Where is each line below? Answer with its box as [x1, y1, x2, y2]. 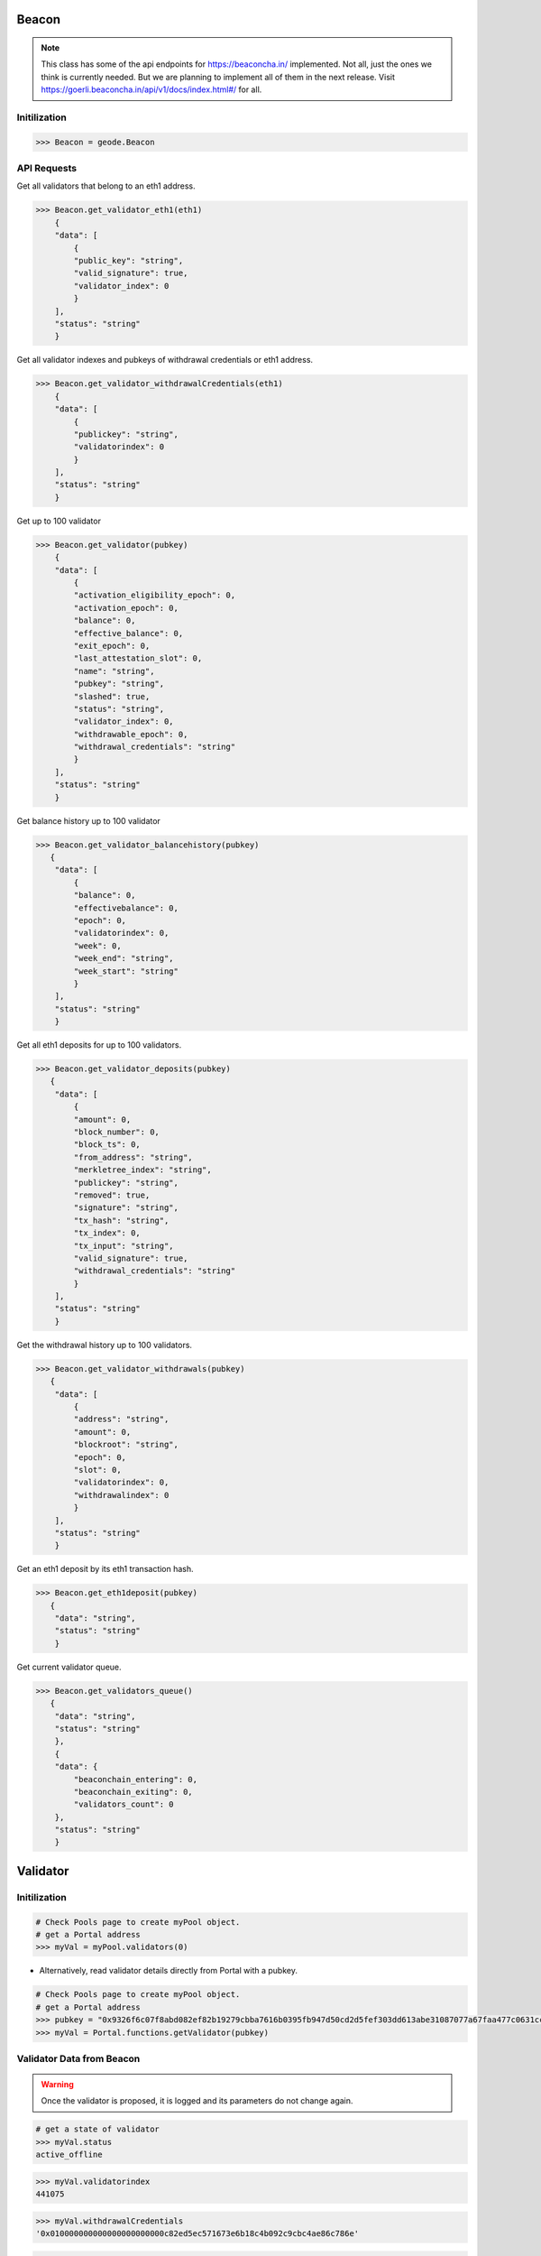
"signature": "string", [73, 1203, 179, 1213]
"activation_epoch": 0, [73, 603, 179, 613]
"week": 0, [73, 940, 122, 951]
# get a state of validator [35, 2124, 160, 2134]
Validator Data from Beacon [16, 2052, 141, 2065]
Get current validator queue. [16, 1661, 122, 1672]
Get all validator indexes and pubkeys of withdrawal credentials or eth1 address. [16, 355, 314, 365]
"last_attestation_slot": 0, [73, 653, 203, 663]
